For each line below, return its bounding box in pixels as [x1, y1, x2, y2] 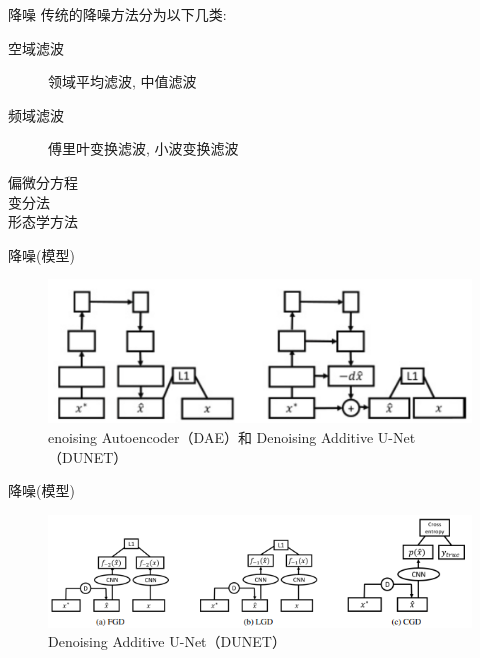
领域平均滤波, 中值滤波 [48, 71, 197, 92]
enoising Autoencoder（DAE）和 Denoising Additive [48, 427, 374, 448]
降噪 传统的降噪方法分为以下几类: [8, 4, 227, 24]
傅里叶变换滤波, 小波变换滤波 [48, 138, 239, 159]
